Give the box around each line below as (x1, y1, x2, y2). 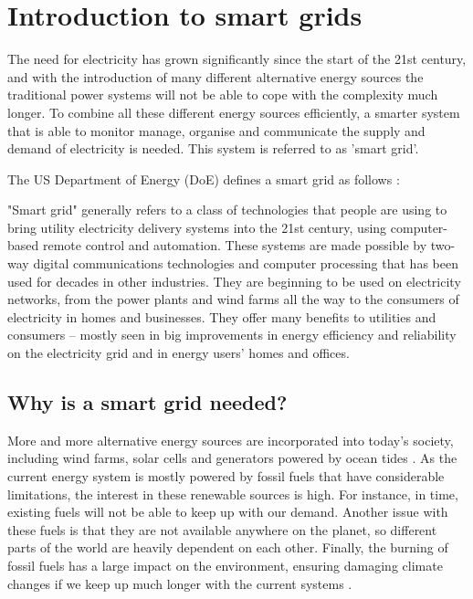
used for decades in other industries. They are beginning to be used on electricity (7, 271, 461, 290)
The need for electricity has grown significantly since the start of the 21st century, (7, 49, 467, 68)
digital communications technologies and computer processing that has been (33, 254, 458, 273)
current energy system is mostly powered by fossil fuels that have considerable (7, 467, 445, 486)
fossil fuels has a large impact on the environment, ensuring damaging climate (7, 555, 443, 574)
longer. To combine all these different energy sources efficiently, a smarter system (7, 102, 460, 121)
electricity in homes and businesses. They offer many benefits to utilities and (7, 307, 436, 326)
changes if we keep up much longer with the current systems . (7, 573, 352, 593)
